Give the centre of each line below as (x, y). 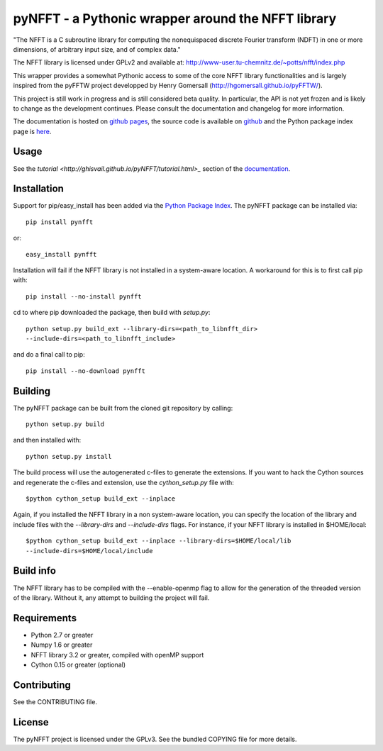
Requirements (45, 618)
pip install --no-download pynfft (85, 371)
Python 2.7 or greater (62, 635)
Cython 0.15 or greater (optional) (78, 664)
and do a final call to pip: (49, 355)
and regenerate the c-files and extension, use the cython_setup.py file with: (123, 482)
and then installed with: (47, 440)
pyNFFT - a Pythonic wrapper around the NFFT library (175, 18)
